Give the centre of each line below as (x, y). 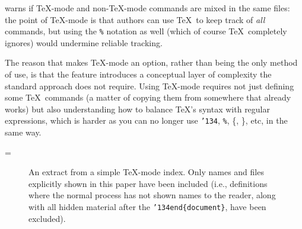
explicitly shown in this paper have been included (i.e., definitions (148, 183)
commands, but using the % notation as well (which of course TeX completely (146, 31)
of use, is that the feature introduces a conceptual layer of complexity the (138, 74)
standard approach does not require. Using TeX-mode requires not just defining (150, 86)
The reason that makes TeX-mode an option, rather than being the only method (151, 62)
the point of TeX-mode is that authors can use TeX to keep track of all (135, 19)
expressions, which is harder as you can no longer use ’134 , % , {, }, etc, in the (146, 120)
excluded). (47, 218)
